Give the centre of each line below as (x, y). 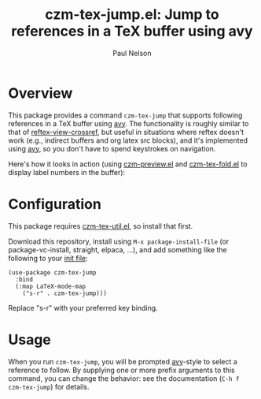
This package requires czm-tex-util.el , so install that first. (101, 226)
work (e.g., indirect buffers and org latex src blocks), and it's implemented (128, 140)
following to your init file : (48, 258)
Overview (40, 93)
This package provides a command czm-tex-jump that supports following (125, 115)
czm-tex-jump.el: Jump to (132, 15)
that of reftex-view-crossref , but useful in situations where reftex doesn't (126, 132)
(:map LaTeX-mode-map (51, 286)
